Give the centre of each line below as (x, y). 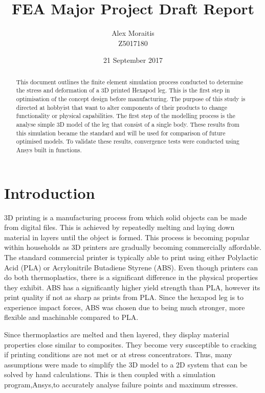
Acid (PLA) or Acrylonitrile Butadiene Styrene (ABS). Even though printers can (131, 267)
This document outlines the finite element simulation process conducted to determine (130, 82)
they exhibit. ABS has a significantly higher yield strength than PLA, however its (132, 287)
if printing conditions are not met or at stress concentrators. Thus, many (118, 354)
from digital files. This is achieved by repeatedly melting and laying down (119, 227)
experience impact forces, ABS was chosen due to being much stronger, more (125, 307)
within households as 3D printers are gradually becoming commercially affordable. (133, 247)
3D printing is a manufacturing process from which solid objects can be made (126, 217)
